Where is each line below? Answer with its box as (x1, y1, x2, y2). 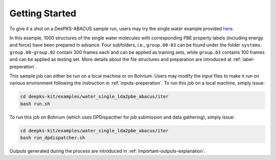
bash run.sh (20, 101, 51, 107)
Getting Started (9, 8, 77, 19)
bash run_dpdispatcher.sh (20, 135, 85, 141)
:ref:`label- (233, 56, 255, 62)
